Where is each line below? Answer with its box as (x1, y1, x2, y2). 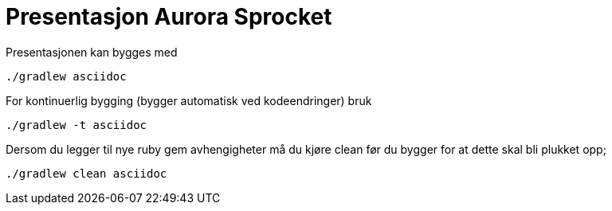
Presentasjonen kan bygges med (6, 45, 178, 59)
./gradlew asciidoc (6, 69, 127, 83)
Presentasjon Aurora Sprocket (6, 3, 332, 30)
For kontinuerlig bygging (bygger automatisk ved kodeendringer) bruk (6, 93, 372, 107)
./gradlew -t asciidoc (6, 118, 147, 131)
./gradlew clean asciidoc (6, 166, 167, 180)
